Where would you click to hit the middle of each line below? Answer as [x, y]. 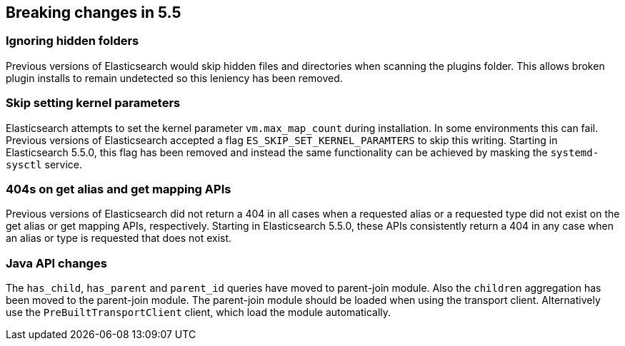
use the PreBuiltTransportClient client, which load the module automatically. [199, 312]
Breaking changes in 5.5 [94, 12]
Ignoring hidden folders [72, 41]
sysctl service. [44, 164]
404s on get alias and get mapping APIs [119, 189]
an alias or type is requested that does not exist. [119, 238]
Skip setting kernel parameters [93, 103]
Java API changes [56, 263]
